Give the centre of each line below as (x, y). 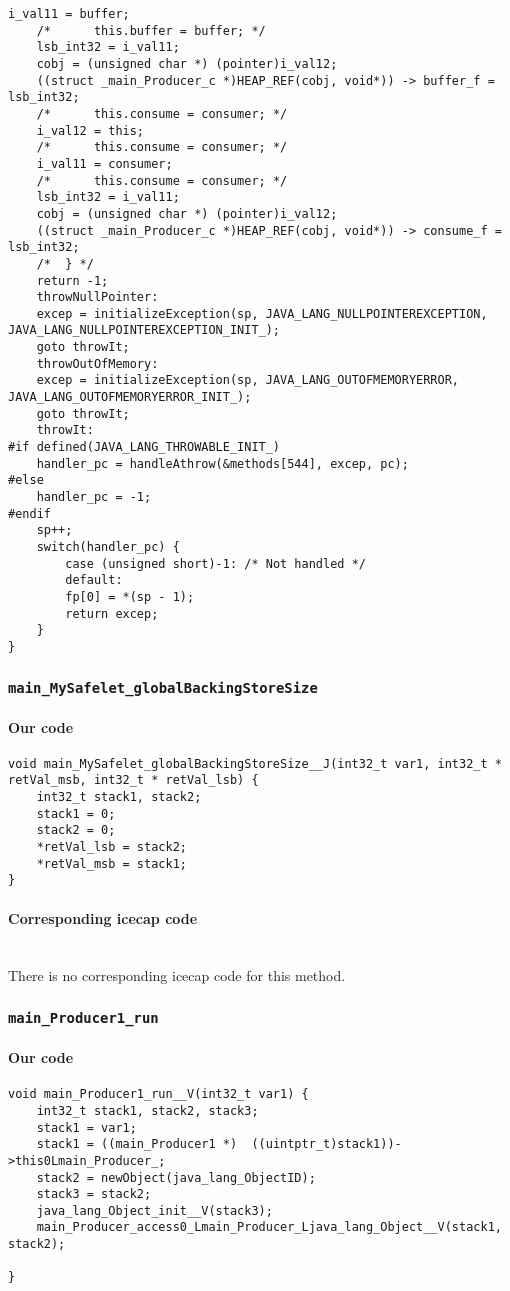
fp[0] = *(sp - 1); (130, 596)
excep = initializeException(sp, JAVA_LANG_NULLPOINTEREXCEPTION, (262, 313)
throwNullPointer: (97, 297)
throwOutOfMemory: (97, 363)
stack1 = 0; (76, 813)
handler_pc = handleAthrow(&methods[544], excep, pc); (222, 463)
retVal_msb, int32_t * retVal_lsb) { (133, 780)
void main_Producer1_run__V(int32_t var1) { (158, 1094)
